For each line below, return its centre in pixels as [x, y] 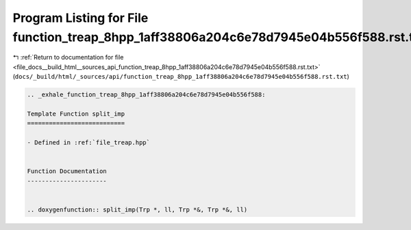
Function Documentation [67, 171]
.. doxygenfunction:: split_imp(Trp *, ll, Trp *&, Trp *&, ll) [137, 209]
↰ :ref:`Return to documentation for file [68, 57]
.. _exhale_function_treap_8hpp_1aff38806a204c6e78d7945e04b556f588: [146, 95]
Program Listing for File [80, 18]
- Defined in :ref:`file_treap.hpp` [89, 143]
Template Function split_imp [76, 114]
